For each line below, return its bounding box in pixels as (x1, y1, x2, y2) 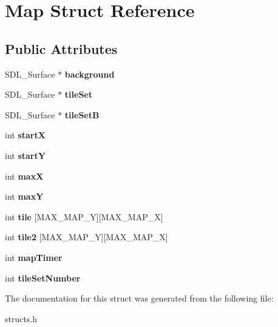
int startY (5, 149, 46, 161)
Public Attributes (5, 39, 118, 58)
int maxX (5, 169, 44, 182)
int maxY (5, 190, 44, 203)
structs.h (5, 312, 38, 325)
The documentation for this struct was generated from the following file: (5, 292, 274, 305)
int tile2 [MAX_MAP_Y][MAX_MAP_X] (5, 231, 168, 243)
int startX (5, 129, 46, 141)
